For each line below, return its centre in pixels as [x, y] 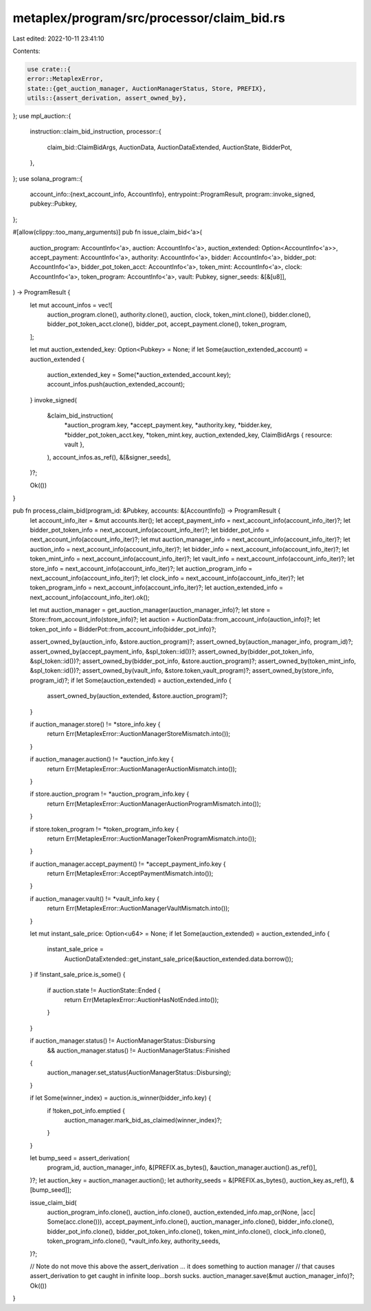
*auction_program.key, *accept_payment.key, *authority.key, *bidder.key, [168, 425]
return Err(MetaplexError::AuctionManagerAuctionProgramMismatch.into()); [154, 803]
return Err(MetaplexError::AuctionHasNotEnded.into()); [142, 999]
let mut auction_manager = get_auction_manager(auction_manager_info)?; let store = [150, 610]
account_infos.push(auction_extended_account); [116, 384]
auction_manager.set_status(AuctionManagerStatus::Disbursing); [139, 1072]
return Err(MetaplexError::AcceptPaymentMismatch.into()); [130, 874]
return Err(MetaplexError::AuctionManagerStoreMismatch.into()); [139, 734]
